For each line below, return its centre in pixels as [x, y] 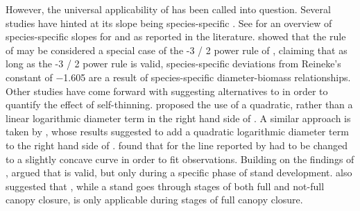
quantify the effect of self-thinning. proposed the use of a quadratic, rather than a [179, 104]
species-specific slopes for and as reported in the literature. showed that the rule [176, 36]
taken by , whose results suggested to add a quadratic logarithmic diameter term [177, 132]
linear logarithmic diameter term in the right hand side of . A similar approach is [178, 118]
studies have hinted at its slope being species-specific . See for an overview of [169, 23]
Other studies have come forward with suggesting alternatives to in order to [167, 91]
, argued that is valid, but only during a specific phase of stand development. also [179, 172]
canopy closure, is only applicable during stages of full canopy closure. [154, 200]
